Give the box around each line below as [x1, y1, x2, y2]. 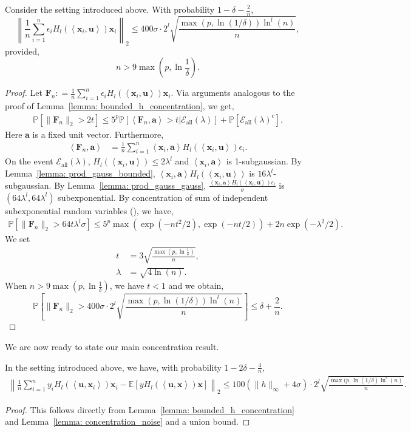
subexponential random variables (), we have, [5, 204, 174, 217]
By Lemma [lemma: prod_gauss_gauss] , [54, 178, 206, 191]
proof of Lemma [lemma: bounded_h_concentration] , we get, [5, 99, 234, 112]
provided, [5, 44, 39, 57]
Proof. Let [5, 86, 42, 99]
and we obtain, [168, 279, 224, 292]
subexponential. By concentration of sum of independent [58, 191, 268, 203]
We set [5, 232, 30, 245]
